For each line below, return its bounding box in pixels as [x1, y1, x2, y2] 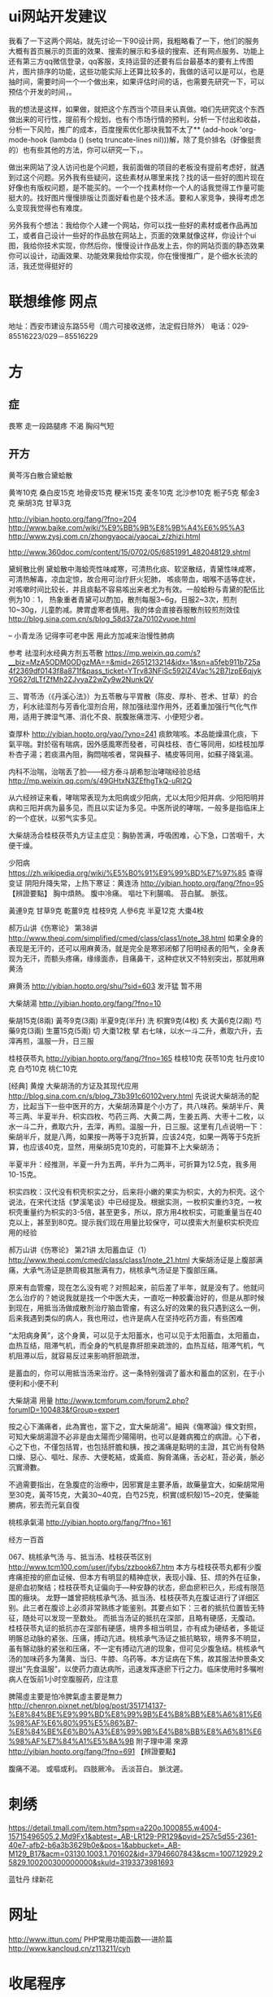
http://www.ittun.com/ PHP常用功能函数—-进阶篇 [8, 1934, 173, 1944]
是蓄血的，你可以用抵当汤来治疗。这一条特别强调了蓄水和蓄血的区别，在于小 [8, 1368, 265, 1378]
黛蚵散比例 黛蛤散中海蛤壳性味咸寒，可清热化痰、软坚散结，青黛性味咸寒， [8, 564, 260, 574]
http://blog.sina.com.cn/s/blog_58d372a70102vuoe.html [8, 614, 197, 623]
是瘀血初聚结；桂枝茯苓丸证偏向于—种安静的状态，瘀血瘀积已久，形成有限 [8, 1582, 258, 1592]
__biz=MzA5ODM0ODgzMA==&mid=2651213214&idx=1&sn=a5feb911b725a [8, 657, 261, 666]
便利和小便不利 [8, 1378, 58, 1388]
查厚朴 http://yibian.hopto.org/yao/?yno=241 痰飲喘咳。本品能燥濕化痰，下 [8, 728, 258, 738]
